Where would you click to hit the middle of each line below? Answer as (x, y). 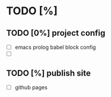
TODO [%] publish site (49, 73)
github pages (31, 87)
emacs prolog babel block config (55, 47)
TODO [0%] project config (56, 33)
